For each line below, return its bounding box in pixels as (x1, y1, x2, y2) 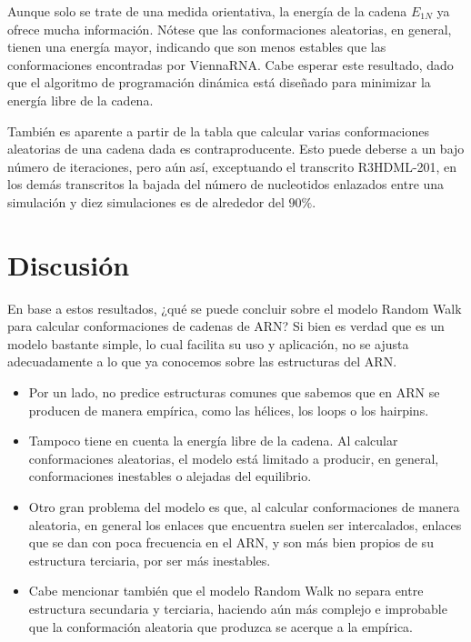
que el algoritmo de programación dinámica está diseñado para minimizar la (7, 73, 431, 92)
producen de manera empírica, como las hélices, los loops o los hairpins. (28, 400, 429, 419)
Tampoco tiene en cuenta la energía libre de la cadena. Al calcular (28, 431, 398, 450)
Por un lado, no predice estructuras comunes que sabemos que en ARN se (28, 383, 440, 402)
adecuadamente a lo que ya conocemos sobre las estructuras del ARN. (7, 352, 397, 371)
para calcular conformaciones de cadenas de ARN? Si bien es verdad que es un (7, 316, 445, 336)
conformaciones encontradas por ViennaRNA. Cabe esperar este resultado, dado (7, 55, 454, 74)
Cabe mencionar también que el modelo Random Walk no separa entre (28, 581, 424, 600)
